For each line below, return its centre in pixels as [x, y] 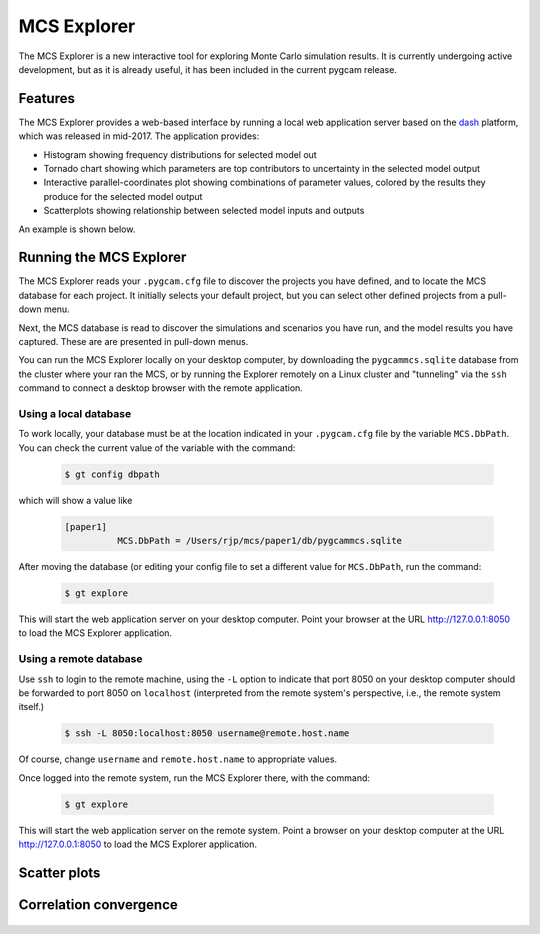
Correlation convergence [98, 904]
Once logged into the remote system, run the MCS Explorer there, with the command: [194, 777]
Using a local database [75, 413]
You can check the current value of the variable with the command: [157, 447]
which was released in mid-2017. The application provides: [139, 136]
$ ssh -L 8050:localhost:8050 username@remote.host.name [207, 733]
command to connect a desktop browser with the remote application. [161, 388]
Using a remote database [81, 659]
